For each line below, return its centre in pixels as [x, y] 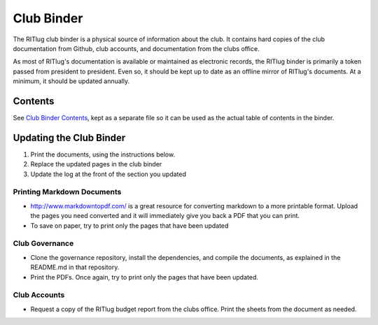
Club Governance [43, 243]
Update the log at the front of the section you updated [108, 174]
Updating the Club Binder [69, 137]
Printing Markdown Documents [67, 192]
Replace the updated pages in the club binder [96, 164]
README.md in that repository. [75, 267]
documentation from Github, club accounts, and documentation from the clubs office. [136, 48]
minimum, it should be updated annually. [71, 81]
